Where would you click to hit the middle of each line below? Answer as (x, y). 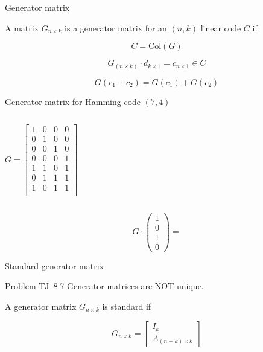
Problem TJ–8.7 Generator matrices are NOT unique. (104, 286)
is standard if (127, 306)
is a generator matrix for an (116, 27)
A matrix (22, 27)
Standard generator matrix (54, 265)
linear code (221, 27)
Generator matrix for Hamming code (73, 101)
